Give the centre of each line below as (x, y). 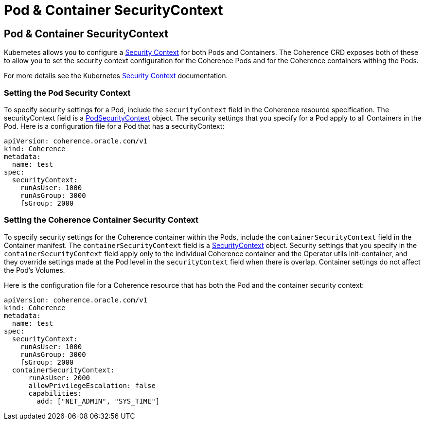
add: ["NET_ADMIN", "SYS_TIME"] (98, 401)
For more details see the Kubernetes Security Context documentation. (116, 76)
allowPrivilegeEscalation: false (92, 385)
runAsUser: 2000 (59, 378)
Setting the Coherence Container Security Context (101, 220)
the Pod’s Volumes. (35, 270)
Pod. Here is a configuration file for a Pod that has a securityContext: (114, 126)
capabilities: (55, 393)
